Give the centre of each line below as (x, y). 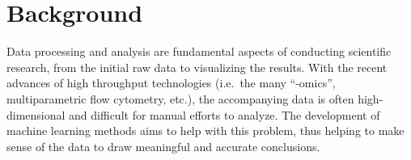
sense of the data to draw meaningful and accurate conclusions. (163, 146)
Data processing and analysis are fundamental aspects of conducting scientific (199, 51)
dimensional (36, 114)
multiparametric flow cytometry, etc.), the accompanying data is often (180, 98)
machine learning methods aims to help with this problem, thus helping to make (205, 131)
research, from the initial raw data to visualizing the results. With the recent (197, 67)
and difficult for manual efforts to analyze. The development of (225, 114)
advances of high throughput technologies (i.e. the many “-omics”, (171, 83)
